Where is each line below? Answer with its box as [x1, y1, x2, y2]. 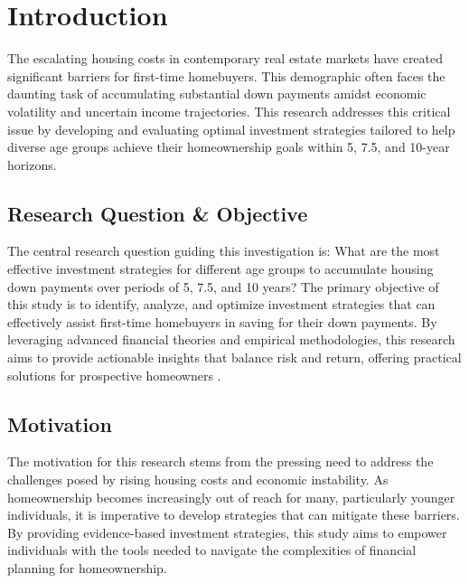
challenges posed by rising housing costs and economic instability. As [7, 470, 389, 489]
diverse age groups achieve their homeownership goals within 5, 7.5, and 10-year [7, 137, 450, 156]
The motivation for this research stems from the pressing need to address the [7, 452, 434, 471]
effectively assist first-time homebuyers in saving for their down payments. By [7, 312, 437, 331]
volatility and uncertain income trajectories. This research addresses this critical [7, 101, 451, 120]
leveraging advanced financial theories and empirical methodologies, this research [7, 330, 455, 349]
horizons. [7, 155, 57, 174]
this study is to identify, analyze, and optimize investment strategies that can [7, 295, 436, 314]
